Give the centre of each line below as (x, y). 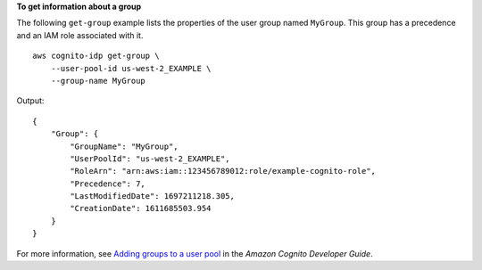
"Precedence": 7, (108, 184)
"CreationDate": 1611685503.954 (141, 209)
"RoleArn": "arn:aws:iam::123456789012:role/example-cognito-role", (223, 171)
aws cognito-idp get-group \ (96, 56)
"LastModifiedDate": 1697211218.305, (153, 196)
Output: (30, 101)
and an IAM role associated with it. (80, 35)
